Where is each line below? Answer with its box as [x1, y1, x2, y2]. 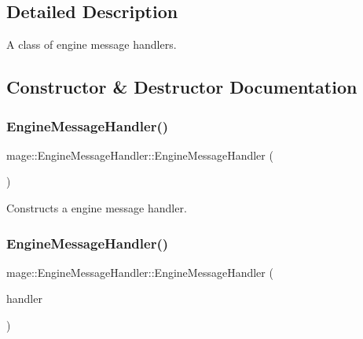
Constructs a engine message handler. [6, 199, 187, 216]
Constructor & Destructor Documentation [6, 75, 357, 99]
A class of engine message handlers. [6, 36, 177, 53]
